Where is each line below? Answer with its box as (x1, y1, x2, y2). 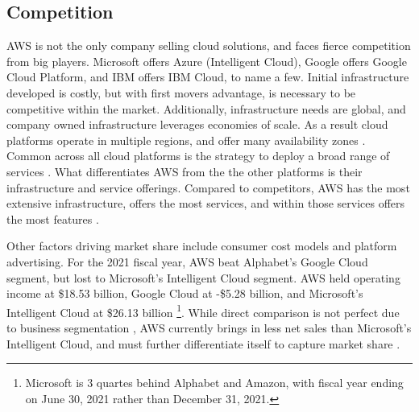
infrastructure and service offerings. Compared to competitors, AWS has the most (6, 179, 410, 196)
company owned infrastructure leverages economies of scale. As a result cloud (6, 116, 388, 133)
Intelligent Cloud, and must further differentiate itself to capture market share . (6, 335, 400, 352)
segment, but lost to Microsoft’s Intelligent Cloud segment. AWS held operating (6, 269, 400, 286)
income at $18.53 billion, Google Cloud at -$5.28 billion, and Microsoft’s (6, 285, 363, 302)
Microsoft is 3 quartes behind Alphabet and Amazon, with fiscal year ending (25, 374, 404, 391)
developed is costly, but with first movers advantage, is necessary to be (6, 84, 356, 101)
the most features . (6, 210, 99, 227)
